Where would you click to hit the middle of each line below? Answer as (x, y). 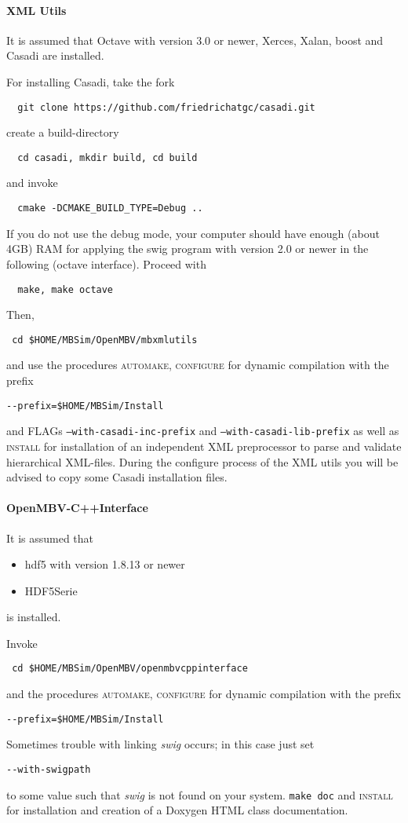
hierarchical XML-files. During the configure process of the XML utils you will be (202, 461)
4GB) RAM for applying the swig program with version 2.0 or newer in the (188, 249)
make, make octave (66, 289)
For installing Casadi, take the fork (91, 81)
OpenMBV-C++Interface (77, 508)
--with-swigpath (49, 769)
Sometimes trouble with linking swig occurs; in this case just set (160, 744)
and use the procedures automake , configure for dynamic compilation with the (198, 365)
